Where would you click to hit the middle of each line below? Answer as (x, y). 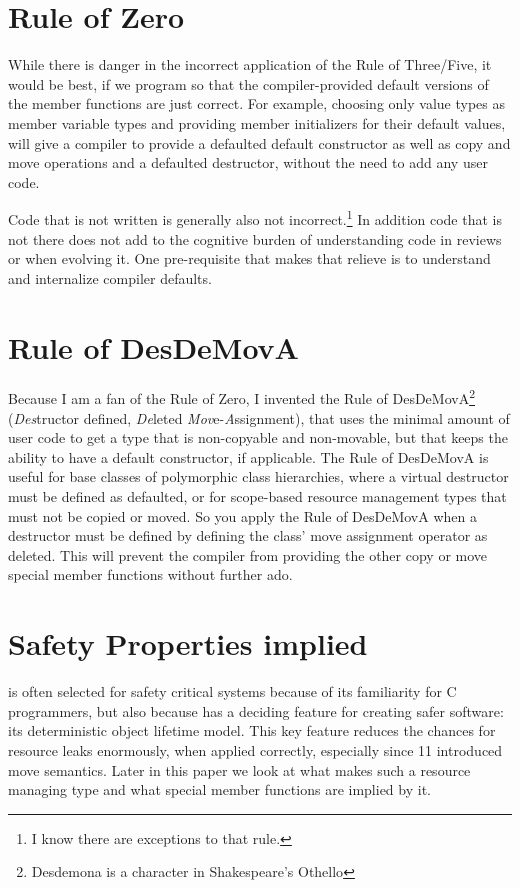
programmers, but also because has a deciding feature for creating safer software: (256, 710)
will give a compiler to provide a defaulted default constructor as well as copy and (259, 142)
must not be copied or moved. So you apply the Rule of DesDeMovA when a (242, 515)
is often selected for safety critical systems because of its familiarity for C (232, 691)
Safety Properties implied (188, 643)
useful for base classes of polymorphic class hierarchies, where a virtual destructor (258, 476)
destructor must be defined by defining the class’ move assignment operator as (248, 535)
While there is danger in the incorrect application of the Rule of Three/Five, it (250, 64)
